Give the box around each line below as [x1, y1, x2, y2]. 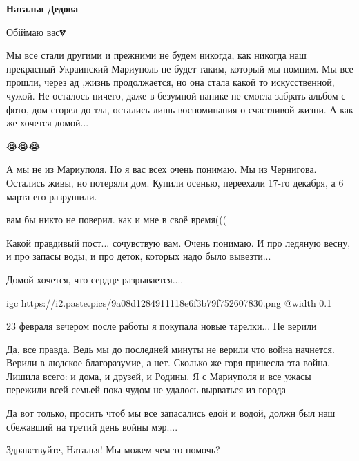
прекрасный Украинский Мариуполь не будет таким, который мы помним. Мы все [6, 61, 353, 75]
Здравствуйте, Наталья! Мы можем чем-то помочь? [6, 442, 220, 457]
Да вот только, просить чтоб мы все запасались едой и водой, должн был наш [6, 406, 336, 420]
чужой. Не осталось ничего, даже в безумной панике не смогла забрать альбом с [6, 88, 346, 102]
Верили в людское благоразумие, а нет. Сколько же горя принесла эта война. [6, 355, 330, 370]
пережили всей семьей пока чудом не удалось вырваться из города [6, 382, 286, 397]
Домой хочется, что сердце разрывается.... [6, 272, 184, 286]
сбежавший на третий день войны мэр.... [6, 419, 178, 433]
